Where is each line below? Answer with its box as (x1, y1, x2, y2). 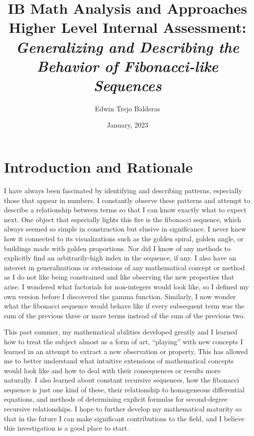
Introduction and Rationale (4, 157, 193, 177)
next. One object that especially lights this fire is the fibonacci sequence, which (4, 214, 241, 224)
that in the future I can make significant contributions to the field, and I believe (4, 413, 245, 423)
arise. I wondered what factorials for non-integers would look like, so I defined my (4, 281, 249, 291)
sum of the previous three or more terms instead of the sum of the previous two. (4, 310, 245, 320)
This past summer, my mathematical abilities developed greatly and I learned (4, 327, 238, 337)
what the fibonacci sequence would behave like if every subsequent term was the (4, 301, 245, 311)
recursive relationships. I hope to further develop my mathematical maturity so (4, 404, 242, 414)
